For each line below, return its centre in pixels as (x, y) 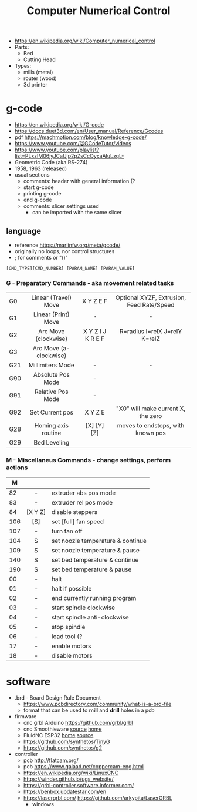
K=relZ (151, 339)
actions (17, 468)
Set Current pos (51, 412)
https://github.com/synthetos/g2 (63, 748)
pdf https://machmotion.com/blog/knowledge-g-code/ (81, 137)
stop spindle (69, 627)
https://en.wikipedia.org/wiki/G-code (59, 125)
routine (52, 433)
